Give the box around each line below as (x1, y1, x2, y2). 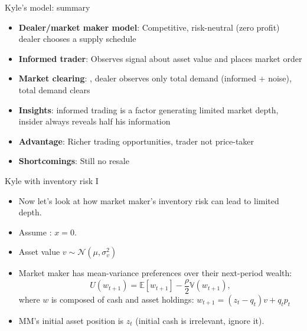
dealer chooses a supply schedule (18, 32, 136, 45)
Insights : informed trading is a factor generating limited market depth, (18, 103, 279, 116)
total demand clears (18, 83, 90, 96)
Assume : (18, 225, 52, 238)
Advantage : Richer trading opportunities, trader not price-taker (18, 135, 254, 147)
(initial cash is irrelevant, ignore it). (135, 314, 264, 326)
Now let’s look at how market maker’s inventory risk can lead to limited (18, 194, 279, 207)
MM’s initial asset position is (18, 314, 124, 326)
